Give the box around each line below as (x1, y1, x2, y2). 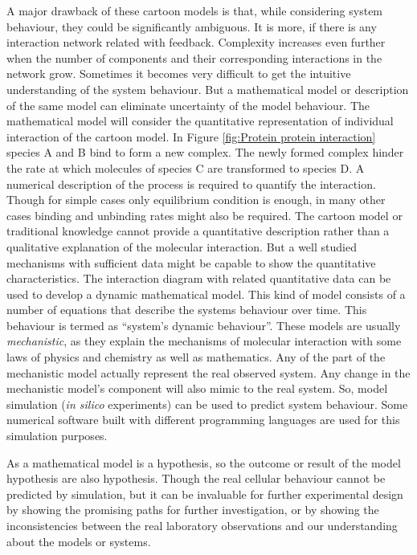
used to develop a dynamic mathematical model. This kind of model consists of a (6, 285, 406, 302)
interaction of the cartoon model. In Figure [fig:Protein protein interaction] (6, 128, 376, 145)
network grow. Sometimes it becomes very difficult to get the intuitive (6, 65, 351, 82)
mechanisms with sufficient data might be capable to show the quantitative (6, 254, 376, 271)
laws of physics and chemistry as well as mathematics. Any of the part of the (6, 349, 386, 365)
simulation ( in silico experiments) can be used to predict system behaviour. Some (6, 395, 408, 412)
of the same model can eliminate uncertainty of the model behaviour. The (6, 96, 370, 113)
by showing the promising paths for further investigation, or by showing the (6, 501, 379, 518)
